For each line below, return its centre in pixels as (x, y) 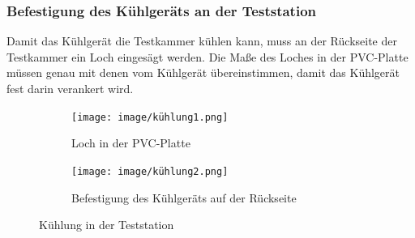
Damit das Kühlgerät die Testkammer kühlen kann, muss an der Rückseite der (202, 41)
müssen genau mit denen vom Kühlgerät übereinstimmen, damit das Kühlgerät (203, 72)
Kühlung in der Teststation (107, 225)
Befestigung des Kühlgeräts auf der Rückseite (184, 197)
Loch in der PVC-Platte (131, 143)
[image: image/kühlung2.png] (150, 171)
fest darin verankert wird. (70, 88)
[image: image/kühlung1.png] (150, 117)
